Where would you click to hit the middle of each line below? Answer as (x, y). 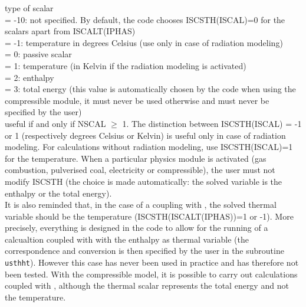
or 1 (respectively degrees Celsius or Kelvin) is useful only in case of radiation (145, 135)
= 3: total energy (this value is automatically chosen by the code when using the (150, 89)
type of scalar (29, 8)
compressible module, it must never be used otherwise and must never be (137, 100)
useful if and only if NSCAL (55, 123)
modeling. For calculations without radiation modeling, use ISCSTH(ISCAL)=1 (149, 147)
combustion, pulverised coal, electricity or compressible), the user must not (140, 170)
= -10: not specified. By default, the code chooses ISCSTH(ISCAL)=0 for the (145, 19)
